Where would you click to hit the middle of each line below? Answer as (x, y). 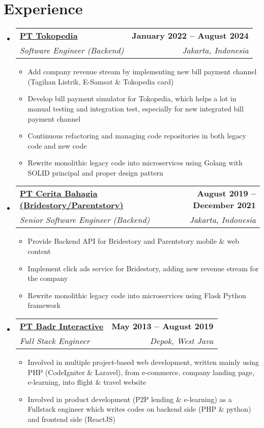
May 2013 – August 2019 (163, 326)
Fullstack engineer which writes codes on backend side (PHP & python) (139, 409)
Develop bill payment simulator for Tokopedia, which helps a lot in (132, 98)
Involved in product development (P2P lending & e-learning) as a (130, 399)
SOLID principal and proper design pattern (95, 172)
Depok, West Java (182, 341)
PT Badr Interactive (62, 326)
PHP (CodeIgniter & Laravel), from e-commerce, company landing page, (141, 372)
